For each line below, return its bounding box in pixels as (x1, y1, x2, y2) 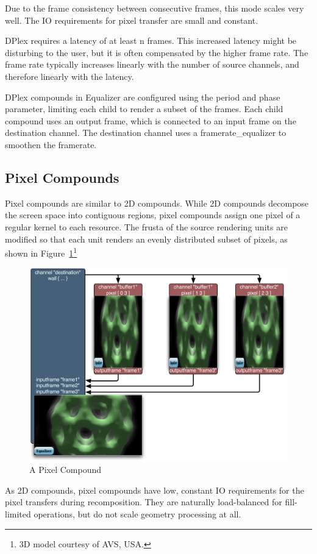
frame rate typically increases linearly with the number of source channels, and (5, 58, 299, 71)
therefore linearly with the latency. (5, 69, 134, 82)
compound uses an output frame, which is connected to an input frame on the (5, 114, 296, 127)
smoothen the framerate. (5, 138, 97, 151)
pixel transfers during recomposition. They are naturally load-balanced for (5, 495, 282, 508)
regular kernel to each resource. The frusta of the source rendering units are (5, 220, 288, 233)
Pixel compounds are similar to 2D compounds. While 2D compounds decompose (5, 196, 309, 209)
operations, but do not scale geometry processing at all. (34, 507, 241, 520)
